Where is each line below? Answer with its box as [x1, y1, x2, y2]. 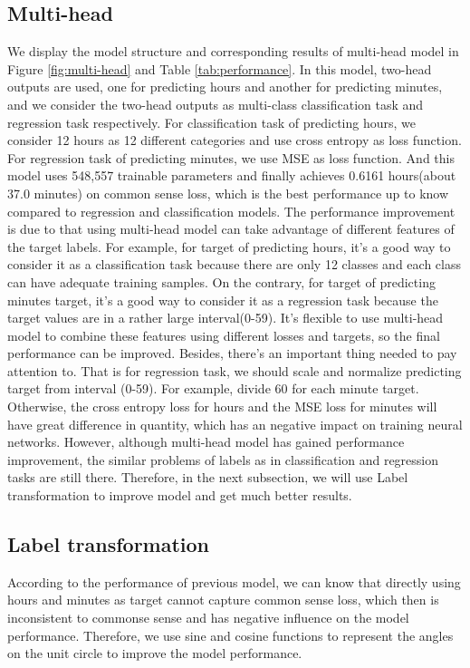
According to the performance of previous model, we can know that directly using [7, 572, 461, 591]
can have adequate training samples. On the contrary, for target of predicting [7, 272, 436, 291]
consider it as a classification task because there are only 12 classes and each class [7, 255, 461, 274]
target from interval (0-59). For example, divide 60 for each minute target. [7, 379, 419, 398]
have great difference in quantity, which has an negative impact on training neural [7, 414, 463, 433]
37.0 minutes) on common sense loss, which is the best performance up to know [7, 183, 449, 202]
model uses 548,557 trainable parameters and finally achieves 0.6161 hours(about [7, 166, 456, 185]
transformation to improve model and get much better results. [7, 486, 352, 505]
